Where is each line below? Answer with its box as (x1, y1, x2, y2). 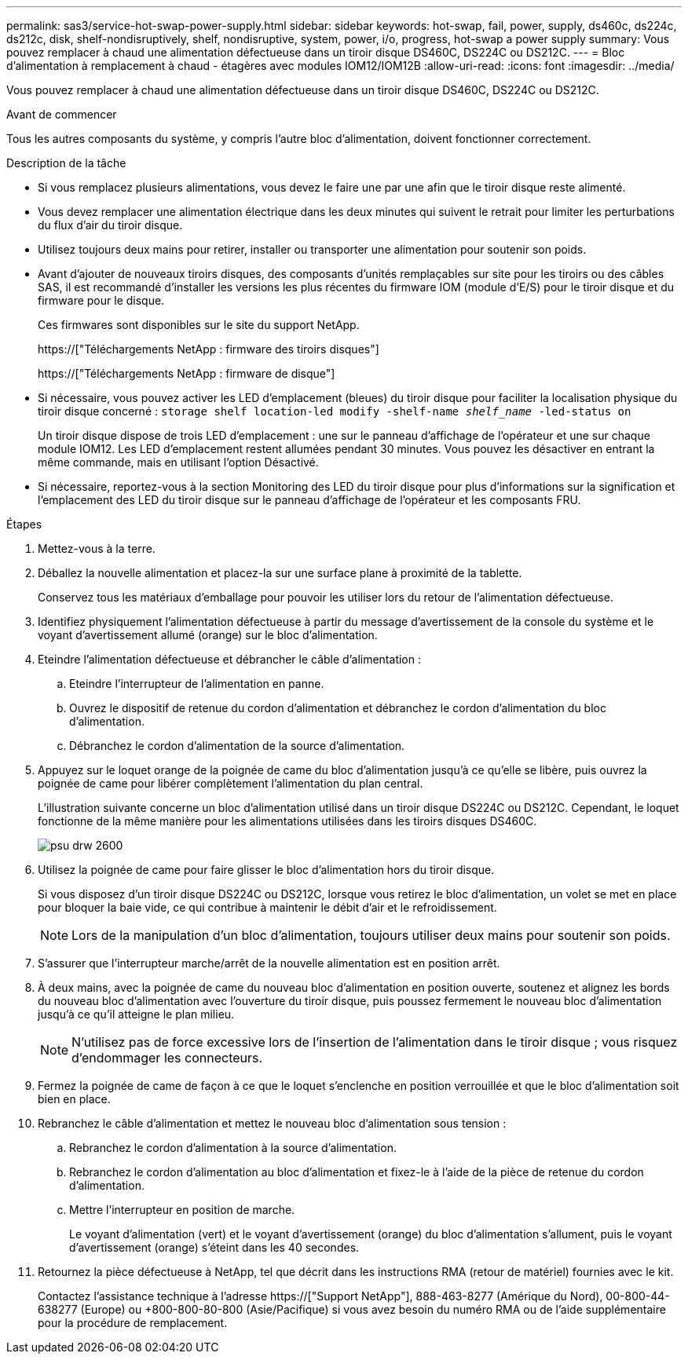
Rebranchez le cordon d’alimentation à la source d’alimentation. (69, 1141, 397, 1154)
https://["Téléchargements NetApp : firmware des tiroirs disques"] (38, 342, 379, 356)
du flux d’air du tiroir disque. (38, 218, 183, 232)
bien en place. (38, 1092, 111, 1106)
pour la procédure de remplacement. (38, 1316, 228, 1329)
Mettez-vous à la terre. (38, 542, 156, 555)
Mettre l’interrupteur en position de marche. (69, 1203, 295, 1216)
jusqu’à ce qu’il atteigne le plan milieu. (38, 1007, 235, 1021)
